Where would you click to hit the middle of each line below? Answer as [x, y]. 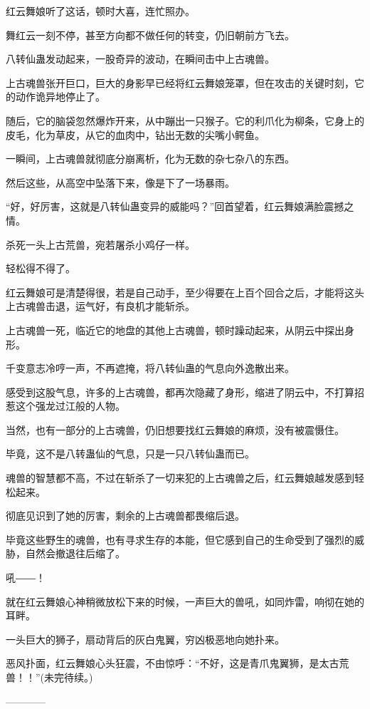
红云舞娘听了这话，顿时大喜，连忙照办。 [100, 11]
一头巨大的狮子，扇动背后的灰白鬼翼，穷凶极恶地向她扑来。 [145, 639]
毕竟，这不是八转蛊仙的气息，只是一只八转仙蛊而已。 [130, 454]
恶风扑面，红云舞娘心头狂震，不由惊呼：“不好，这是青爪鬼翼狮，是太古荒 [178, 663]
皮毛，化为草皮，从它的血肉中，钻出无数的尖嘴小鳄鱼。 [135, 134]
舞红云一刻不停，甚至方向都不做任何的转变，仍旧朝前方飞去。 [150, 35]
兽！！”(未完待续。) [49, 677]
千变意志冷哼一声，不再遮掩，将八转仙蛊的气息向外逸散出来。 [150, 368]
